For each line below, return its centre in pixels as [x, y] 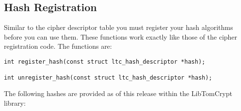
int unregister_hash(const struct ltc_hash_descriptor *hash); [108, 78]
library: [15, 103]
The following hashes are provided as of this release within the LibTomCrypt [118, 93]
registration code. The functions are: [58, 46]
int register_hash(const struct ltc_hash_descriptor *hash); [105, 62]
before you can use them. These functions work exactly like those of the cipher [121, 36]
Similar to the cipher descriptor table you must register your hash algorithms [119, 27]
